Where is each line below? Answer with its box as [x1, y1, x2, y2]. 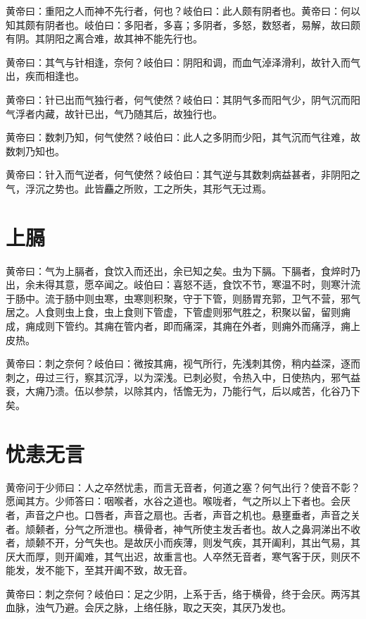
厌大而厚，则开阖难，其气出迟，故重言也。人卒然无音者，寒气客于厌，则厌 [6, 548, 351, 563]
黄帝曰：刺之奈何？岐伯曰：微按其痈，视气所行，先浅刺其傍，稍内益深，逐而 [6, 356, 360, 371]
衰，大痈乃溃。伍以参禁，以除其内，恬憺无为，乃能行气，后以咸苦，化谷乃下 [6, 384, 360, 398]
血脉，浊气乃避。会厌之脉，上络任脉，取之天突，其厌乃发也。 [6, 600, 291, 615]
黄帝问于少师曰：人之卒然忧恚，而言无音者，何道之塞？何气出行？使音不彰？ [6, 479, 360, 494]
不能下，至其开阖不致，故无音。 [44, 563, 193, 577]
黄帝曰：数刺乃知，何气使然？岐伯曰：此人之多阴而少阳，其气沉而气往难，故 [6, 130, 360, 145]
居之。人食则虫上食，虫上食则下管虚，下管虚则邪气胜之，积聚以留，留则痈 [6, 305, 351, 319]
